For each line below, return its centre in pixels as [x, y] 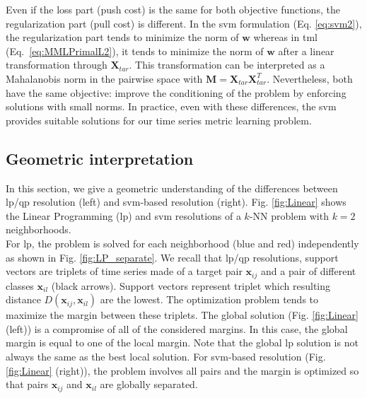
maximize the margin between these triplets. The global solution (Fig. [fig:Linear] [182, 315]
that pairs [27, 384]
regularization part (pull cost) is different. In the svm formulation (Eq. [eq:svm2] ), [184, 23]
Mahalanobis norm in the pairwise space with [104, 78]
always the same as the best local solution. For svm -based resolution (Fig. [166, 356]
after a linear [306, 51]
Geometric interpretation [100, 158]
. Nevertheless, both [310, 78]
